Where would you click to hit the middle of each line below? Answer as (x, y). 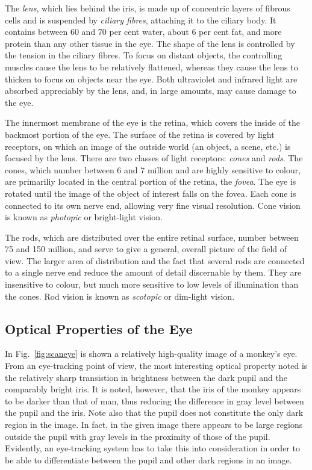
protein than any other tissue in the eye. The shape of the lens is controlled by (150, 43)
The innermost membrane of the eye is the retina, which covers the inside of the (153, 122)
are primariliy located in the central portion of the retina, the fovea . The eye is (151, 181)
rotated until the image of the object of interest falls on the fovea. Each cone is (151, 193)
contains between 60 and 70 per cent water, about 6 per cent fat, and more (143, 32)
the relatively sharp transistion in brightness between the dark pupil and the (146, 377)
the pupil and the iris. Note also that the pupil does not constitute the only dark (154, 413)
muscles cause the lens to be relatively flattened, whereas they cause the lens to (151, 66)
